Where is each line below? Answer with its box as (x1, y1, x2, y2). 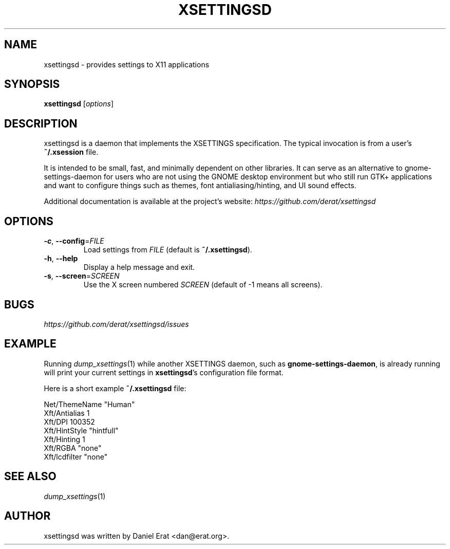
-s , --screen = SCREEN (44, 271, 120, 281)
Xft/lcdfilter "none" (44, 452, 108, 461)
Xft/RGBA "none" (44, 443, 102, 452)
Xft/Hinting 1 (44, 434, 85, 444)
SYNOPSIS (4, 78, 60, 91)
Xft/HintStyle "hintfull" (44, 426, 119, 435)
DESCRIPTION (4, 117, 78, 130)
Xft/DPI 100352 (44, 417, 95, 426)
